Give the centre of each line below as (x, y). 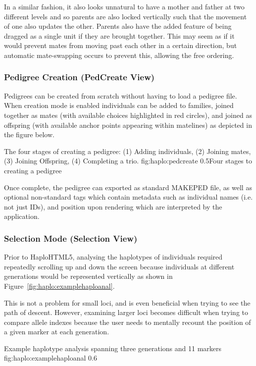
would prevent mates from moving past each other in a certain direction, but (121, 45)
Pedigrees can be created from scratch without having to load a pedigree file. (121, 95)
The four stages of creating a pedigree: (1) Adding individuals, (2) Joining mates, (128, 151)
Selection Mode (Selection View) (71, 238)
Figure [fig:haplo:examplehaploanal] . (59, 286)
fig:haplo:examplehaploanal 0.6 (51, 358)
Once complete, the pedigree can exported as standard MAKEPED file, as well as (128, 187)
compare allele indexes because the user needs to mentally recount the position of (128, 322)
